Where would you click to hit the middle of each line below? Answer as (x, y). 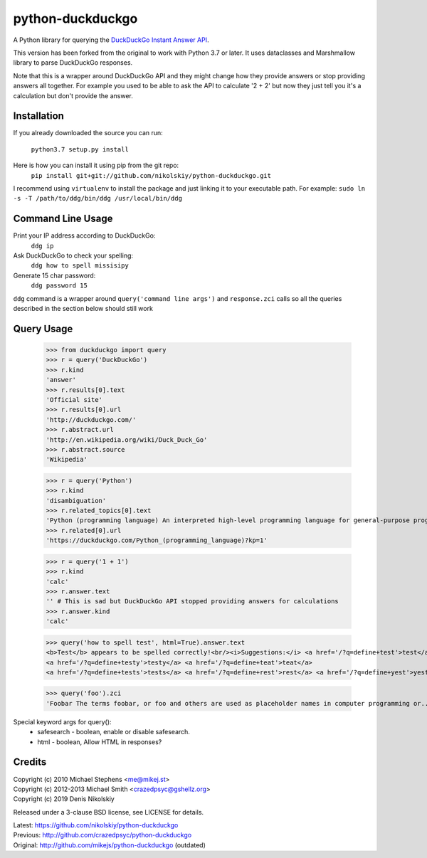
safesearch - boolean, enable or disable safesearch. (114, 732)
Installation (38, 116)
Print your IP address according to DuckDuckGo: (84, 235)
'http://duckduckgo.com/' (91, 419)
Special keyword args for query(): (62, 721)
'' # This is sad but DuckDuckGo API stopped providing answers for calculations (193, 602)
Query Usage (43, 328)
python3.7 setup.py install (80, 149)
